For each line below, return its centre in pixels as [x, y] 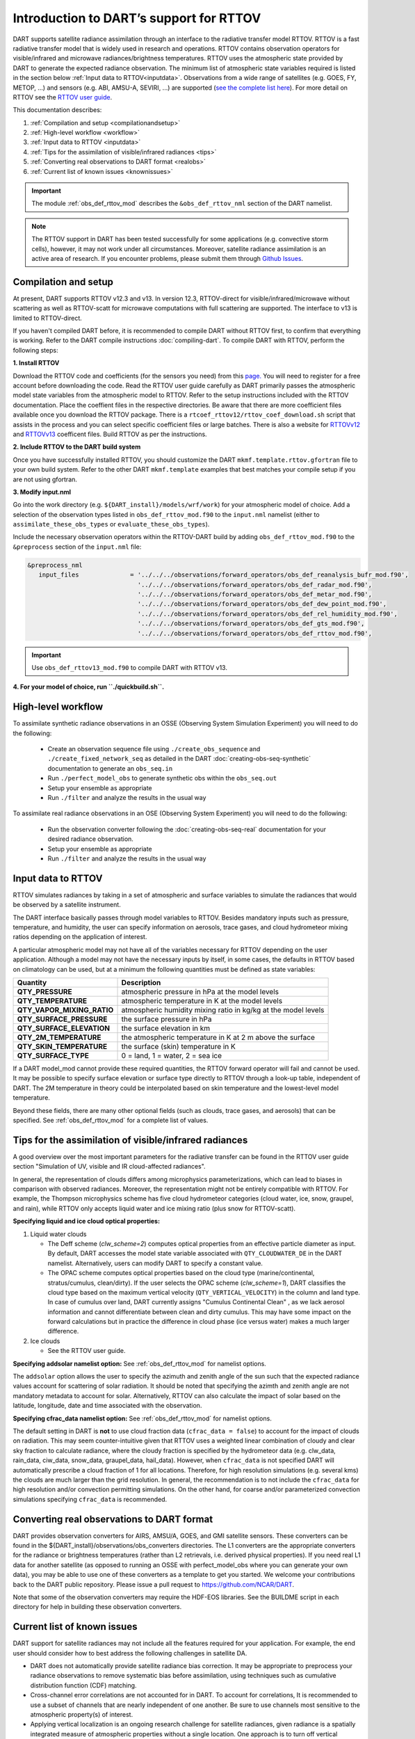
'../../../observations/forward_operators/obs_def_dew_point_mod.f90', [262, 604]
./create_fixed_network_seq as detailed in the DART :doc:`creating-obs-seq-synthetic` [179, 759]
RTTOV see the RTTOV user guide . [63, 97]
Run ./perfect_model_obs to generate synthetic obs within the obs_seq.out [162, 778]
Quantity [32, 982]
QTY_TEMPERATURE [52, 1000]
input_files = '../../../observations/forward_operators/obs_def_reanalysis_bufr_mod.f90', [224, 575]
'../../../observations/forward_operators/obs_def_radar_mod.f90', [254, 585]
